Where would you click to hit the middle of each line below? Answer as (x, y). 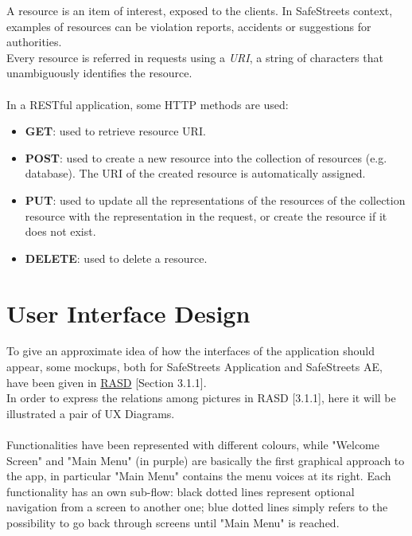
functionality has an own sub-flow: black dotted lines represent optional (181, 491)
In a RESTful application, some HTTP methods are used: (148, 104)
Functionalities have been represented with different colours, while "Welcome (193, 444)
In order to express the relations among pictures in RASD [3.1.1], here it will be (201, 398)
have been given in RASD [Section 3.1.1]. (107, 382)
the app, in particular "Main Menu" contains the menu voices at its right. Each (199, 476)
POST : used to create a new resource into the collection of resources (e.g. (206, 157)
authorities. (34, 42)
